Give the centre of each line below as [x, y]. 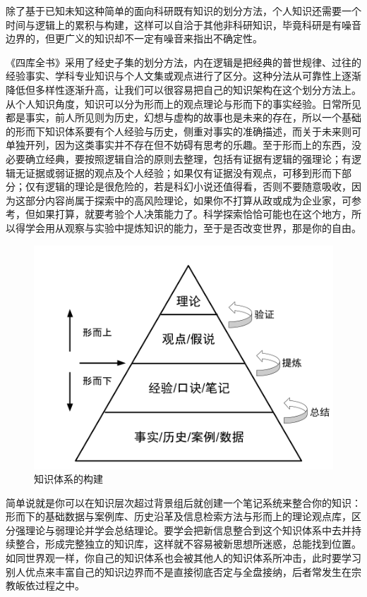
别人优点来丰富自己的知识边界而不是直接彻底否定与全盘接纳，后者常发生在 [179, 571]
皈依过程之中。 [50, 585]
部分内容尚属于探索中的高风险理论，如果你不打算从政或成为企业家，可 [188, 200]
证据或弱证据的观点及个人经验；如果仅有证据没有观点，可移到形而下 [183, 172]
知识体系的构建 [68, 479]
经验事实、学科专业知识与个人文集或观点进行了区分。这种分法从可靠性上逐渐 [183, 76]
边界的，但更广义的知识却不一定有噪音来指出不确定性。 [134, 38]
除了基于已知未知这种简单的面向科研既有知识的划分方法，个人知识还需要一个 [183, 11]
